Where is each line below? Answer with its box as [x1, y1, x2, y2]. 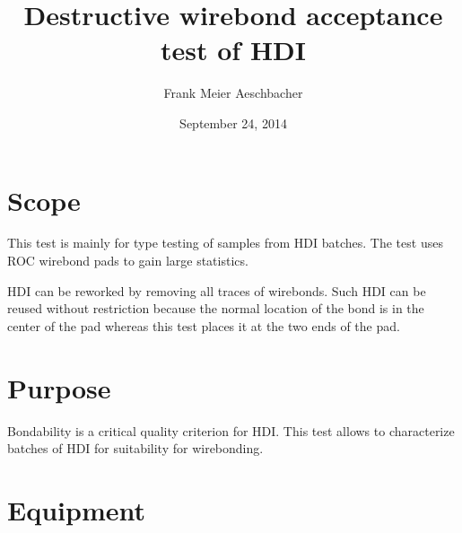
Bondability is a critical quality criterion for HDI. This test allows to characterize [7, 421, 455, 440]
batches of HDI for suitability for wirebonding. [7, 439, 264, 458]
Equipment [7, 491, 145, 528]
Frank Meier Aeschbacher [163, 83, 303, 102]
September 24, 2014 [179, 113, 287, 132]
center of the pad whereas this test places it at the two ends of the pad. [7, 316, 400, 335]
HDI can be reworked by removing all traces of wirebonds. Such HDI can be [7, 281, 426, 300]
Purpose [7, 369, 111, 406]
